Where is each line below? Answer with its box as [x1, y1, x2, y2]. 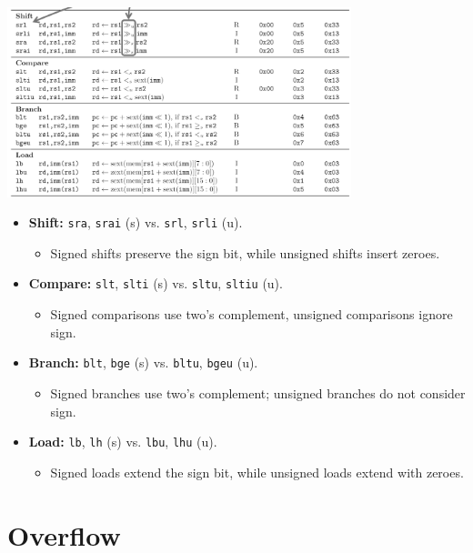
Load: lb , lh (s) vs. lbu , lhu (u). [28, 432, 217, 451]
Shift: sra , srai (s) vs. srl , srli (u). [28, 213, 243, 232]
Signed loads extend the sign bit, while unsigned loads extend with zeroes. [50, 462, 464, 481]
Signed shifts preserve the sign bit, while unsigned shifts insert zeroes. [50, 243, 440, 262]
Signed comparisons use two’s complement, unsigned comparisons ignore [50, 305, 453, 324]
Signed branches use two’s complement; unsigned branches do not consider [50, 383, 466, 402]
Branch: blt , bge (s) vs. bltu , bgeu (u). [28, 353, 258, 372]
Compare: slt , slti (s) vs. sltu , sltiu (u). [28, 274, 283, 293]
